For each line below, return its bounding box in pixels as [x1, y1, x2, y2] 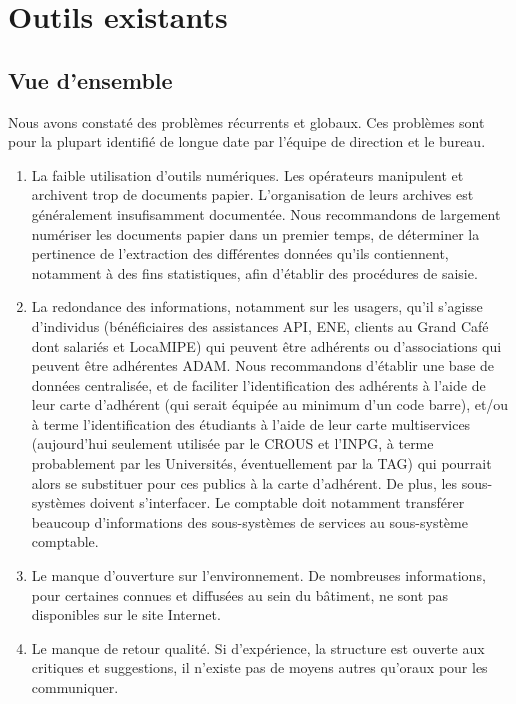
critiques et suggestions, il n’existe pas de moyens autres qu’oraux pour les [31, 657, 488, 678]
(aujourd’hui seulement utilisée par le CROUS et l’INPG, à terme [31, 433, 434, 454]
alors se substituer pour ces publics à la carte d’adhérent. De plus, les [31, 472, 458, 493]
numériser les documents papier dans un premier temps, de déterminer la [31, 223, 480, 244]
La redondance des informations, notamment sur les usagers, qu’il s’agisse [31, 296, 483, 317]
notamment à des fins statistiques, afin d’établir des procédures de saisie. [31, 262, 478, 283]
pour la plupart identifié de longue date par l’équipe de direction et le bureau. [8, 131, 486, 152]
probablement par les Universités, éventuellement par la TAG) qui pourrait [31, 453, 492, 474]
